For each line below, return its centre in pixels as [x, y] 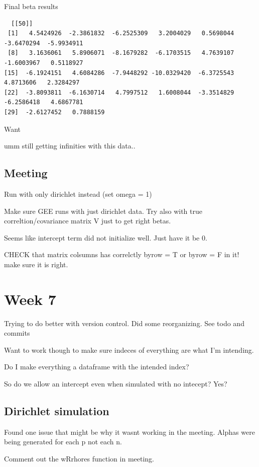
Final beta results [31, 6]
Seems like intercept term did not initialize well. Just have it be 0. [106, 237]
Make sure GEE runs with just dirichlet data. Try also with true [103, 211]
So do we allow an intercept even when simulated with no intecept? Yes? [116, 383]
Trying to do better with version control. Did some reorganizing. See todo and [124, 323]
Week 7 [30, 299]
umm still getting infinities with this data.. [70, 146]
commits [17, 333]
